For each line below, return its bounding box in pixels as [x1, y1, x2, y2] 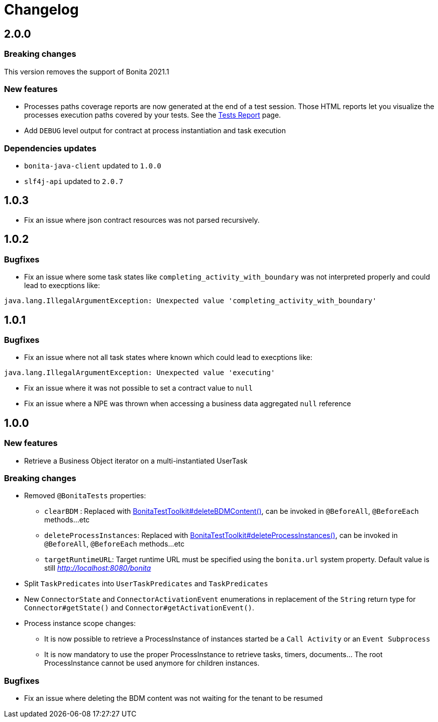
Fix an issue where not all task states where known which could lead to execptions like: [24, 353, 312, 362]
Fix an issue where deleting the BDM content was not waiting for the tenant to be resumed [24, 694, 323, 703]
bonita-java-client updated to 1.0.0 [24, 161, 161, 170]
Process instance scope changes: [24, 619, 136, 628]
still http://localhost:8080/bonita [44, 564, 151, 573]
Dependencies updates [4, 143, 96, 153]
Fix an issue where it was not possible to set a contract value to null [24, 384, 253, 393]
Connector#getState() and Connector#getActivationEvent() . [24, 603, 255, 612]
